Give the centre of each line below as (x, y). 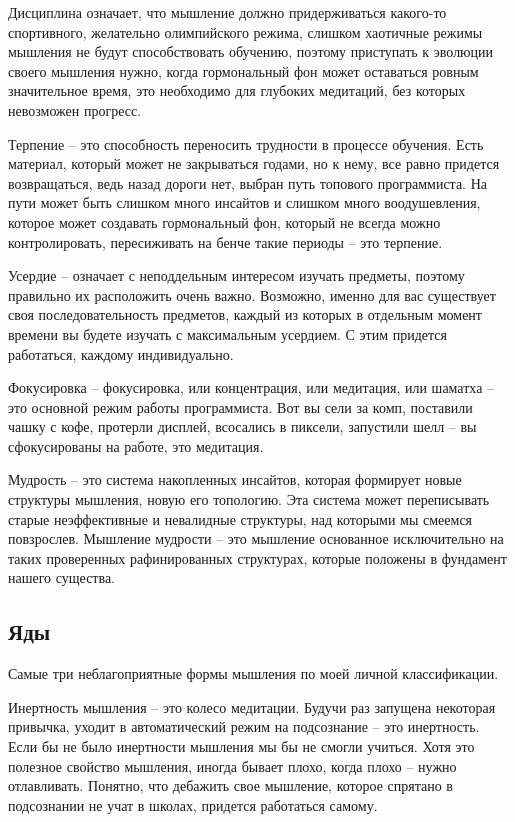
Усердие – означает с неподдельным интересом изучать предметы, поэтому (236, 275)
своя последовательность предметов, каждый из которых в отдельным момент (245, 314)
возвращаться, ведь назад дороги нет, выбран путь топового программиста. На (247, 182)
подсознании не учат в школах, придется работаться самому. (193, 804)
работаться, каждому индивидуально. (121, 353)
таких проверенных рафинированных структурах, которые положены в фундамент (257, 557)
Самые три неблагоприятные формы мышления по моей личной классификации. (253, 673)
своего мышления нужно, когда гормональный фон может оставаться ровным (243, 70)
